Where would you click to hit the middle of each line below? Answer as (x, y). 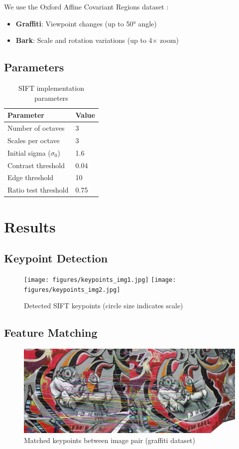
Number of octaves (36, 128)
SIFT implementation (51, 88)
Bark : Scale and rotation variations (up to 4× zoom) (97, 40)
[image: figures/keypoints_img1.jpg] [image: (100, 280)
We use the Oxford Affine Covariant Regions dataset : (86, 6)
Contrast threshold (36, 165)
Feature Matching (51, 333)
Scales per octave (34, 140)
